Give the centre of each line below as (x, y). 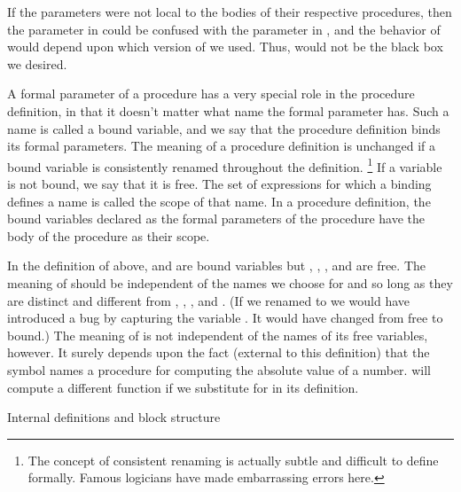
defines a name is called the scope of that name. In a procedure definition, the (219, 201)
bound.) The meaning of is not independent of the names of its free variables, (218, 335)
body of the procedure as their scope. (109, 235)
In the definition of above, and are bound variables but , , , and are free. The (216, 266)
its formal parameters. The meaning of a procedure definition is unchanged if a (222, 146)
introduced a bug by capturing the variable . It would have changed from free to (225, 318)
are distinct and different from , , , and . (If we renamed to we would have (209, 300)
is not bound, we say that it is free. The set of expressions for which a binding (219, 184)
